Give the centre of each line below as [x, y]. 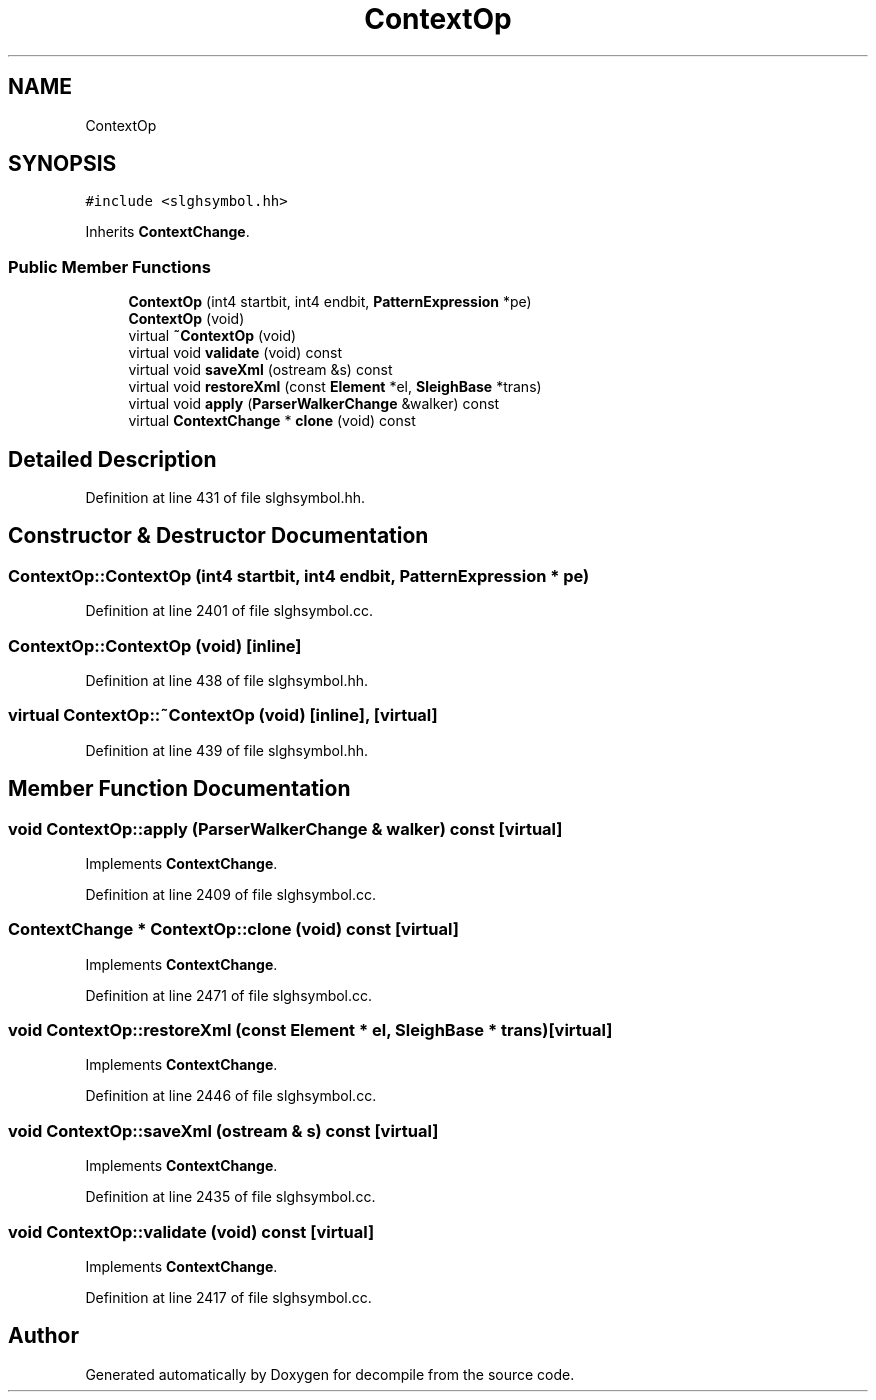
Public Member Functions [109, 266]
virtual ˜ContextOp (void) [212, 336]
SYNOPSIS [62, 164]
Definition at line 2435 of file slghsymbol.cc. [230, 1197]
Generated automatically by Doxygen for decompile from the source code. [330, 1374]
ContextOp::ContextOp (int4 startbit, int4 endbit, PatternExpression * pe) [299, 575]
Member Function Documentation [179, 789]
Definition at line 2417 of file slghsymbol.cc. [228, 1297]
